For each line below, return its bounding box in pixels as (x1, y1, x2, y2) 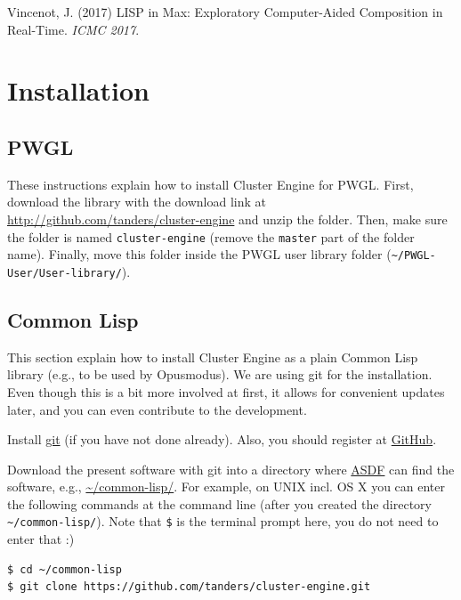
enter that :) (7, 530, 75, 548)
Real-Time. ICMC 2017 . (7, 20, 140, 38)
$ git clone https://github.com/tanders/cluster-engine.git (7, 580, 371, 594)
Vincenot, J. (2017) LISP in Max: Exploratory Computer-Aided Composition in (7, 3, 443, 20)
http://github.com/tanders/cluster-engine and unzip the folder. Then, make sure (7, 209, 448, 228)
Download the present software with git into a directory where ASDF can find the (7, 459, 455, 478)
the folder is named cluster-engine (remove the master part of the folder (7, 227, 415, 246)
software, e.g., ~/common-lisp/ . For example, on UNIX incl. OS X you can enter (7, 477, 446, 496)
